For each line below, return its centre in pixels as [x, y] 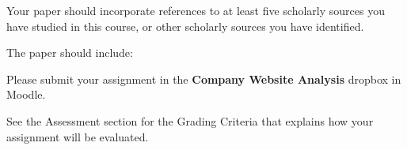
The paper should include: [70, 52]
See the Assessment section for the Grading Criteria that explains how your [190, 120]
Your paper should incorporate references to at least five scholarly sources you [196, 10]
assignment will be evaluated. [78, 136]
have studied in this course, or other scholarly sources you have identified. [185, 26]
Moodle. [26, 94]
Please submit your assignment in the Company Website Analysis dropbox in [204, 79]
